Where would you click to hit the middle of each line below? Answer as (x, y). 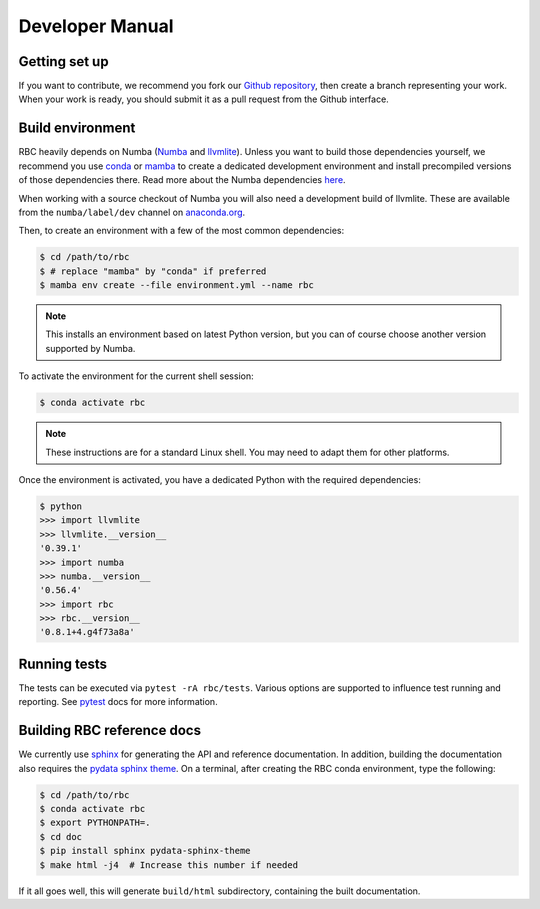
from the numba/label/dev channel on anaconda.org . (132, 212)
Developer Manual (96, 26)
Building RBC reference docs (110, 730)
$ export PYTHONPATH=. (95, 823)
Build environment (77, 128)
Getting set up (63, 61)
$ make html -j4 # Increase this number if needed (169, 864)
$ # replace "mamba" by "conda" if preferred (153, 271)
